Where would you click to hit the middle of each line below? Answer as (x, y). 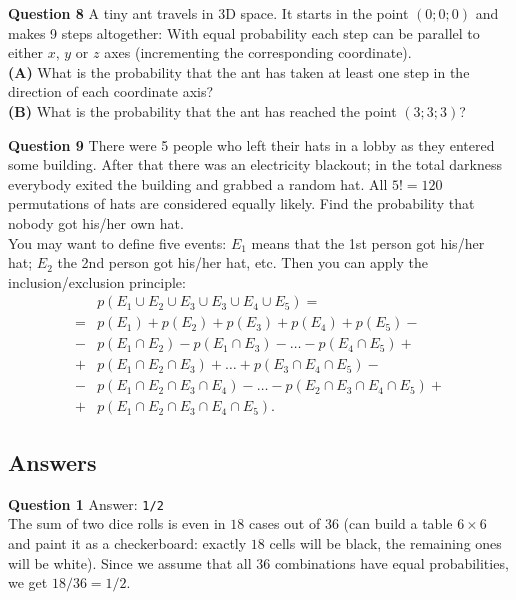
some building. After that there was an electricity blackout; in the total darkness (255, 164)
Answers (52, 461)
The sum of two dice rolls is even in (117, 523)
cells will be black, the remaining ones (385, 542)
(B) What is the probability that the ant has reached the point (202, 110)
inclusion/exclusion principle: (97, 281)
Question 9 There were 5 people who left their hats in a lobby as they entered (251, 144)
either (26, 52)
